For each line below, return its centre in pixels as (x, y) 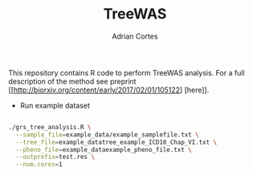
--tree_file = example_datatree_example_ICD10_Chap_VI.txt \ (116, 142)
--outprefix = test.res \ (55, 157)
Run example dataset (55, 105)
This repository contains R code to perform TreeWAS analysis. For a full (126, 72)
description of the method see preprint (72, 81)
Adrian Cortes (135, 36)
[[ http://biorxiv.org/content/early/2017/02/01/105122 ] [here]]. (109, 90)
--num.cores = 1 (39, 165)
